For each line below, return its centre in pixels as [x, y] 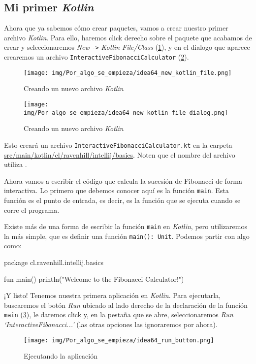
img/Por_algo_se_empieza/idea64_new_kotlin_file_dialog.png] [126, 113]
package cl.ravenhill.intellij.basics [54, 262]
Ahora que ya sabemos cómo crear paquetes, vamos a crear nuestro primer [116, 28]
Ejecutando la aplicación [61, 356]
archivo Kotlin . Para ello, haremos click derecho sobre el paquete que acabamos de [128, 37]
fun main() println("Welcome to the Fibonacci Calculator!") [94, 279]
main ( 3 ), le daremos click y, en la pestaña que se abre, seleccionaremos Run [119, 314]
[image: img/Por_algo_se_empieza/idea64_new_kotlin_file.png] [128, 73]
